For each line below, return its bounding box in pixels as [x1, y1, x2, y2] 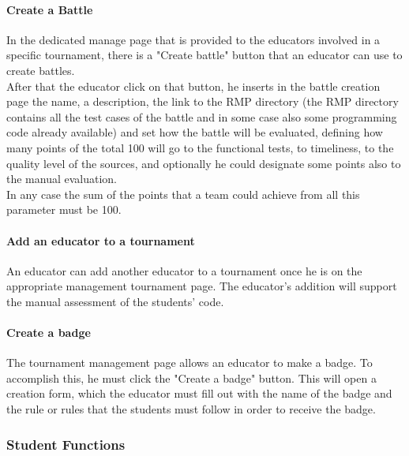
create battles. [6, 62, 75, 78]
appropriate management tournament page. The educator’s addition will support [6, 278, 397, 294]
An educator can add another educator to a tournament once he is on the [6, 262, 362, 278]
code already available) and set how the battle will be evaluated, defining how [6, 124, 383, 140]
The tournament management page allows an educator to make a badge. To [6, 354, 373, 371]
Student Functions [6, 434, 126, 454]
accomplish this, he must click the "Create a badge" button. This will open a [6, 369, 377, 386]
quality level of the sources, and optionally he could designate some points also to [6, 155, 401, 171]
